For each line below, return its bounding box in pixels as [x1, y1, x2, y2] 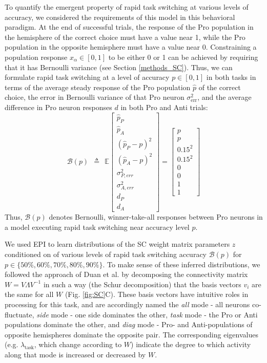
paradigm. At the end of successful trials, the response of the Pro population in [5, 22, 254, 32]
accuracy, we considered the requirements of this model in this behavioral [5, 11, 235, 22]
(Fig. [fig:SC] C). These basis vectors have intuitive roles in [65, 289, 249, 300]
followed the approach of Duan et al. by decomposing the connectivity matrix [5, 269, 248, 280]
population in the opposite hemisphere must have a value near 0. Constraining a [5, 41, 257, 52]
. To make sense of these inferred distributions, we [102, 259, 260, 269]
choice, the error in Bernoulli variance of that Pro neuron [5, 92, 184, 102]
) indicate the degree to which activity [131, 339, 251, 350]
